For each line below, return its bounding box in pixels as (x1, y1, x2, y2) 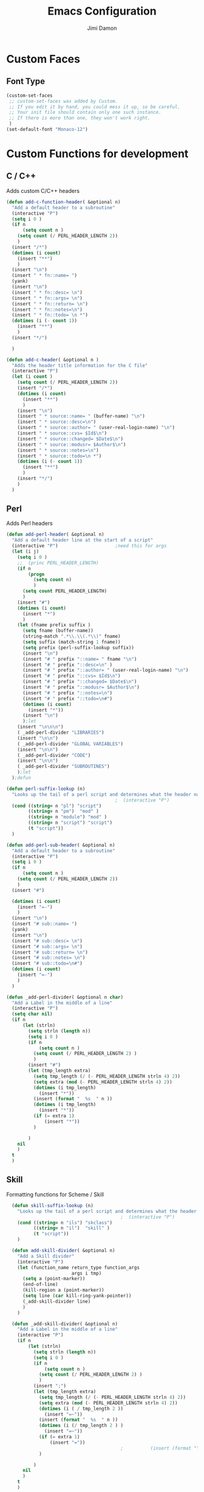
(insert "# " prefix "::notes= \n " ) (22, 689, 113, 696)
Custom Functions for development (6, 147, 189, 161)
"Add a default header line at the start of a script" (12, 537, 154, 543)
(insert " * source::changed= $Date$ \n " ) (17, 436, 123, 442)
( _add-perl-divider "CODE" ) (17, 752, 91, 758)
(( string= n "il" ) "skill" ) (33, 1225, 110, 1232)
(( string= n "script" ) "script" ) (28, 820, 113, 826)
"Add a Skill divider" (17, 1253, 75, 1259)
